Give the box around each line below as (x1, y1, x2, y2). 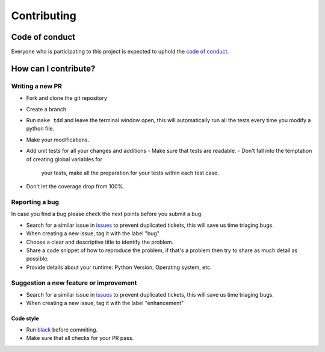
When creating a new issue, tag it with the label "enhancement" (26, 300, 184, 307)
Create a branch (26, 105, 67, 113)
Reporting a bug (11, 198, 60, 206)
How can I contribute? (11, 63, 96, 73)
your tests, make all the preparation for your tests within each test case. (41, 169, 219, 176)
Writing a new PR (11, 82, 63, 90)
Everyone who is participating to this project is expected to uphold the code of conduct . (11, 48, 229, 55)
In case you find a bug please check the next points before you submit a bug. (11, 211, 203, 218)
